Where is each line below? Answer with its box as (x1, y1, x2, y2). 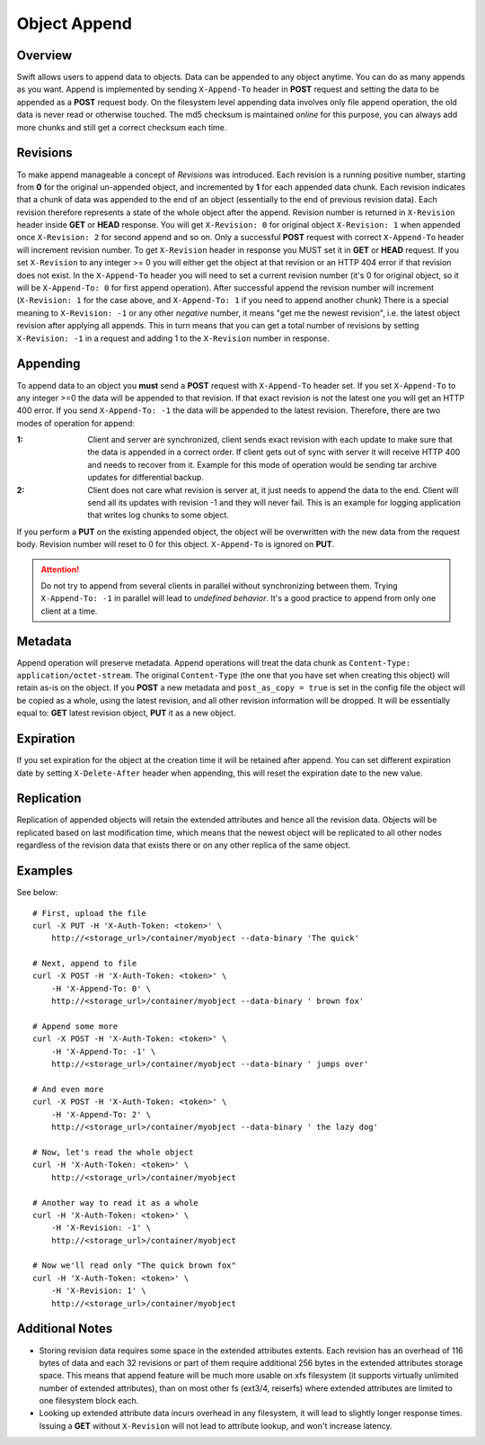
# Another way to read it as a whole (32, 1198, 199, 1207)
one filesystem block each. (39, 1396, 139, 1406)
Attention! (40, 563, 80, 575)
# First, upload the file (32, 908, 147, 918)
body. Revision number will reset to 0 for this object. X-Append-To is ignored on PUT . (16, 539, 335, 550)
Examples (16, 864, 74, 879)
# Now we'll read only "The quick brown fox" (32, 1261, 237, 1270)
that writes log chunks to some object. (87, 509, 229, 521)
